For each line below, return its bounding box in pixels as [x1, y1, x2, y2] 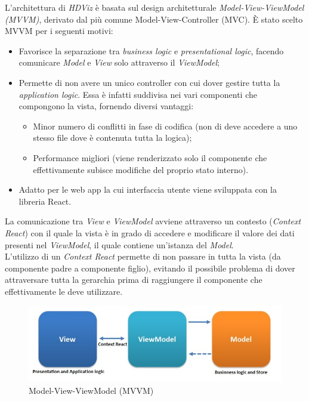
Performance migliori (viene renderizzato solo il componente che [33, 151, 267, 164]
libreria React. [18, 195, 72, 207]
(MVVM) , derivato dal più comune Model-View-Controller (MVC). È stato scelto [5, 13, 303, 25]
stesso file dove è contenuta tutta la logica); [33, 131, 192, 144]
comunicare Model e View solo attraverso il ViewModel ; [18, 56, 220, 69]
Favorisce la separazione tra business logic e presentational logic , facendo [18, 44, 284, 57]
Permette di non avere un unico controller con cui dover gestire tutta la [18, 76, 280, 88]
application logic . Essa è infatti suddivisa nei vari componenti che [18, 88, 257, 100]
